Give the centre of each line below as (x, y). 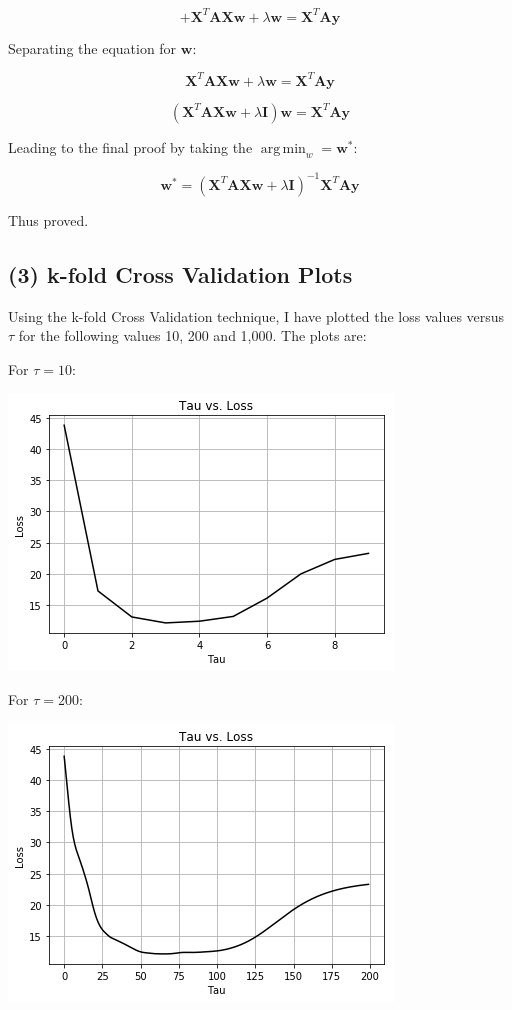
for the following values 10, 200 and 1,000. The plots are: (192, 335)
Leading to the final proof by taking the (130, 146)
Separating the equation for (92, 47)
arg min (283, 148)
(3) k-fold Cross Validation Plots (180, 273)
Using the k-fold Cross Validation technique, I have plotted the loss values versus (256, 315)
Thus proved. (48, 219)
